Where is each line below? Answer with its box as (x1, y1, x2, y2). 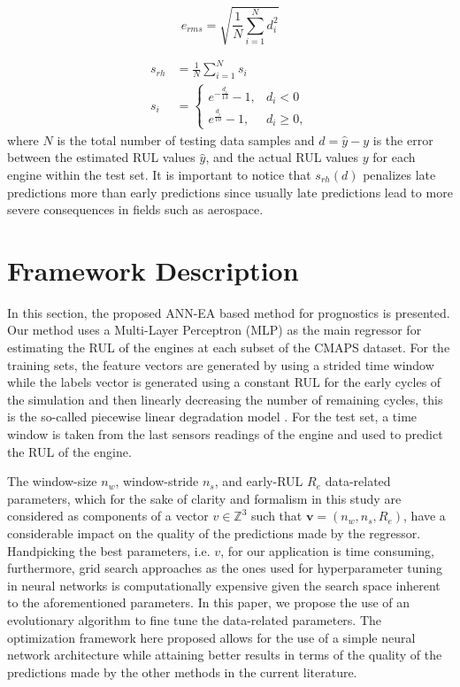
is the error (372, 130, 433, 149)
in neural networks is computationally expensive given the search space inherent (7, 575, 441, 594)
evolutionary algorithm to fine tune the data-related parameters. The (7, 610, 382, 629)
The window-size (7, 472, 97, 490)
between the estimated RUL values (7, 148, 195, 166)
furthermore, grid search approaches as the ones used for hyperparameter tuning (7, 559, 442, 577)
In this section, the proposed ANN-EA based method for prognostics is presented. (7, 303, 450, 321)
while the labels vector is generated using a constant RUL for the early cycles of (7, 373, 441, 391)
